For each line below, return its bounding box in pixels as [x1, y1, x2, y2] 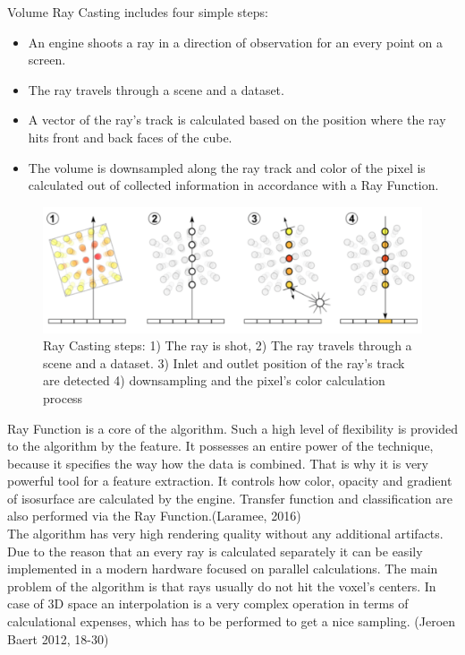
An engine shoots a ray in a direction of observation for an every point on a [28, 32, 444, 51]
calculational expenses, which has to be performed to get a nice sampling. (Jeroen [7, 612, 456, 631]
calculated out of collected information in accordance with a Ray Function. [28, 176, 439, 194]
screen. [28, 50, 66, 69]
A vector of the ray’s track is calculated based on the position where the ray [28, 110, 446, 129]
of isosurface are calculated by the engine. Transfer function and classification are [7, 488, 452, 507]
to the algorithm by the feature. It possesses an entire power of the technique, [7, 436, 434, 455]
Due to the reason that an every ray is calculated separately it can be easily [7, 541, 423, 560]
